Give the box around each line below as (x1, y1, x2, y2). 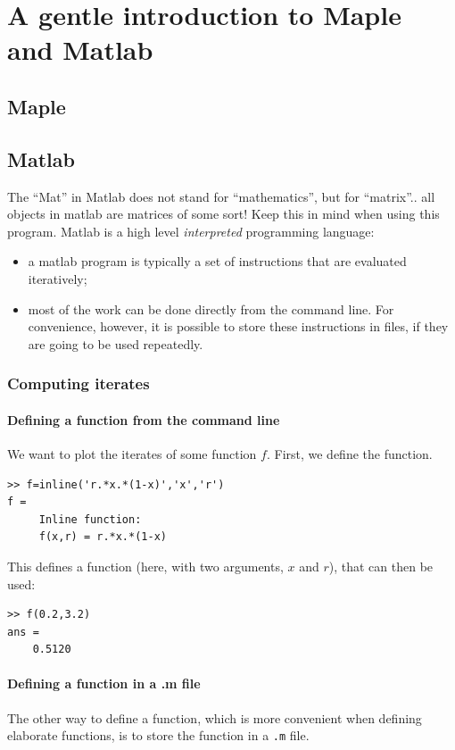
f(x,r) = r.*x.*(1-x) (38, 530, 167, 544)
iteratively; (28, 269, 87, 287)
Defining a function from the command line (7, 410, 280, 429)
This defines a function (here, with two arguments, (7, 556, 284, 575)
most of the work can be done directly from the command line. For (28, 299, 394, 318)
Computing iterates (7, 372, 150, 395)
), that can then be (328, 556, 434, 575)
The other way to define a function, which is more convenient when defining (7, 708, 422, 727)
